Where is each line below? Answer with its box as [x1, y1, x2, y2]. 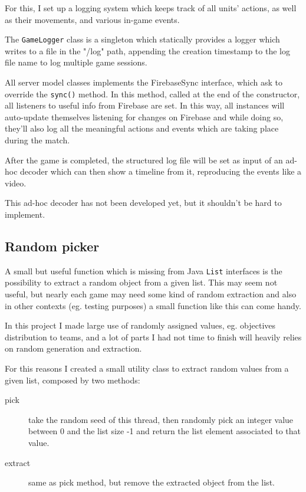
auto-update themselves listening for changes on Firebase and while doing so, [5, 110, 284, 123]
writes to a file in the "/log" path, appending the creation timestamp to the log [5, 44, 290, 57]
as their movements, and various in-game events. [5, 13, 180, 25]
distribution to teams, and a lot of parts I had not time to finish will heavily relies [5, 330, 302, 343]
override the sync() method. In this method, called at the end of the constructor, [5, 87, 300, 100]
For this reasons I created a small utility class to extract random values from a [5, 362, 289, 375]
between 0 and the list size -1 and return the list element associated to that [28, 425, 301, 437]
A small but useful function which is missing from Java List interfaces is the [5, 264, 282, 277]
